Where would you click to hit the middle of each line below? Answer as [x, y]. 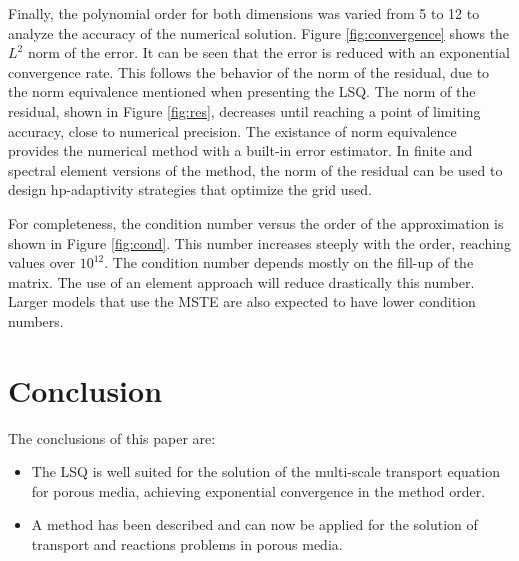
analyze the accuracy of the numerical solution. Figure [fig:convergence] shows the [259, 32]
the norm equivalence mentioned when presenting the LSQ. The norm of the [242, 91]
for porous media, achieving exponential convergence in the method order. [258, 490]
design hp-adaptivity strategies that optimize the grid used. [190, 189]
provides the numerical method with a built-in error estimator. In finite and [240, 150]
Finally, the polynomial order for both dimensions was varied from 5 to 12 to [244, 13]
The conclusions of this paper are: [112, 437]
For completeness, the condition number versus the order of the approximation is [256, 222]
